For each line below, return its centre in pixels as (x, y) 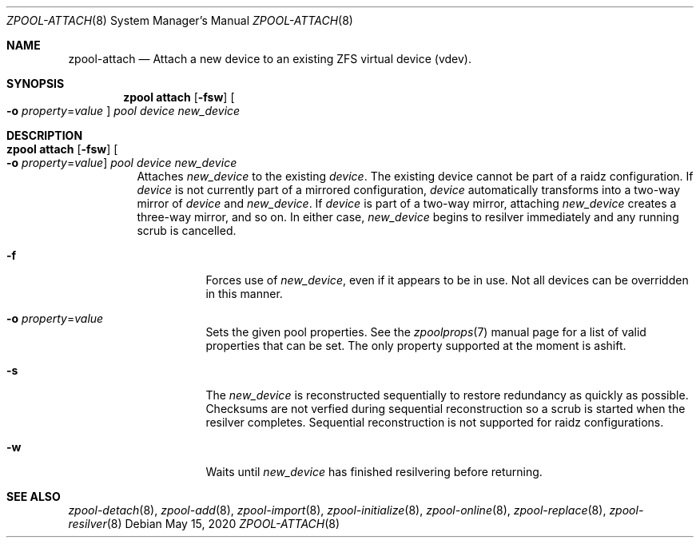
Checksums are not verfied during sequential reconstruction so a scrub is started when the (445, 409)
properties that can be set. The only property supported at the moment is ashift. (416, 345)
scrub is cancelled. (187, 230)
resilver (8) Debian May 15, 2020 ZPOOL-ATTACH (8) (204, 524)
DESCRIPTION (45, 135)
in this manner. (244, 294)
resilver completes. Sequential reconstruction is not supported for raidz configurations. (435, 422)
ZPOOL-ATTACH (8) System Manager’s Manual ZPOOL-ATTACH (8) (180, 20)
